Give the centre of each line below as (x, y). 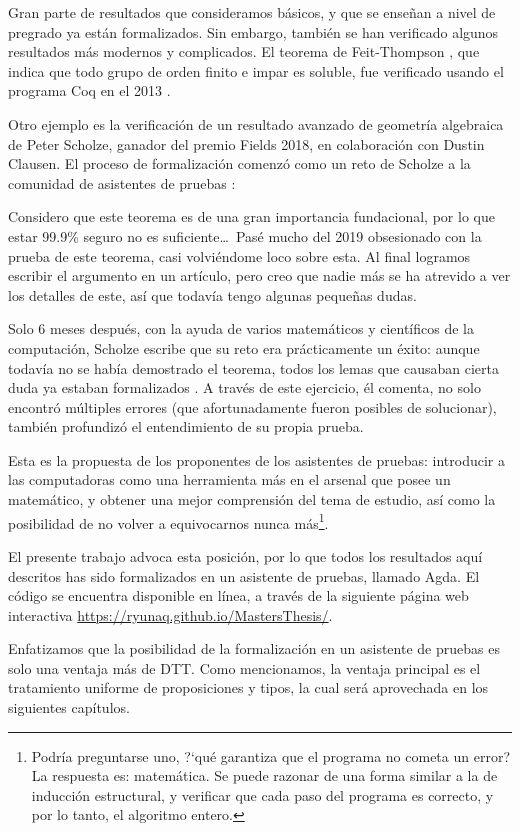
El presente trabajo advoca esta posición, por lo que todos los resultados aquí (245, 555)
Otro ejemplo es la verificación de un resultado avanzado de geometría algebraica (256, 123)
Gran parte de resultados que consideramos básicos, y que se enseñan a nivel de (252, 12)
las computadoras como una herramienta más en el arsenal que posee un (229, 479)
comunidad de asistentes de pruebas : (122, 182)
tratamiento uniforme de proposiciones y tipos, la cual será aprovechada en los (248, 687)
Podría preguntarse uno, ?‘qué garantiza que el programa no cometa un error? (270, 755)
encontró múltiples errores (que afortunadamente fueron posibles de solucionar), (252, 406)
